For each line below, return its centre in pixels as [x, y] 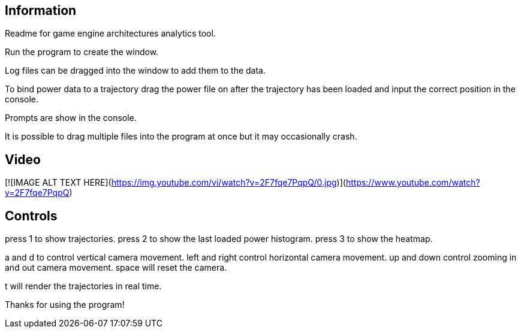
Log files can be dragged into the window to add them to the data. [135, 71]
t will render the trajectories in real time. [83, 286]
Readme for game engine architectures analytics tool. [110, 34]
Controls [31, 216]
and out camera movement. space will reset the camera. [116, 268]
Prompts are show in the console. [71, 118]
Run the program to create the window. [82, 52]
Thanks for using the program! [65, 305]
